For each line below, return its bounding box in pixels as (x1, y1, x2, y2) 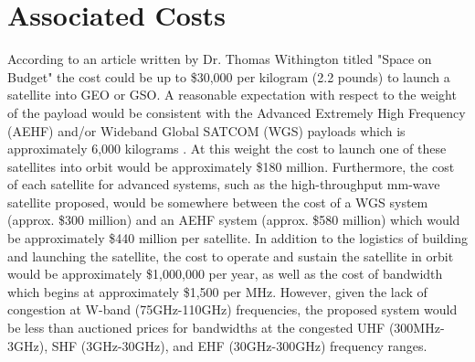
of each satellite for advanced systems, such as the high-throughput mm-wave (7, 175, 440, 194)
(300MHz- (388, 318, 445, 337)
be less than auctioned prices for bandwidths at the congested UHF (7, 318, 385, 337)
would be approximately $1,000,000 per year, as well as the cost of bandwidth (7, 264, 443, 283)
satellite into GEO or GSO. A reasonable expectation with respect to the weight (7, 85, 457, 104)
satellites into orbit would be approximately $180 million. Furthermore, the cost (7, 156, 455, 176)
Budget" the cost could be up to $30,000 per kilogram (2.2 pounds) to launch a (7, 67, 450, 86)
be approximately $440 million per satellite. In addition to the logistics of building (7, 229, 468, 248)
